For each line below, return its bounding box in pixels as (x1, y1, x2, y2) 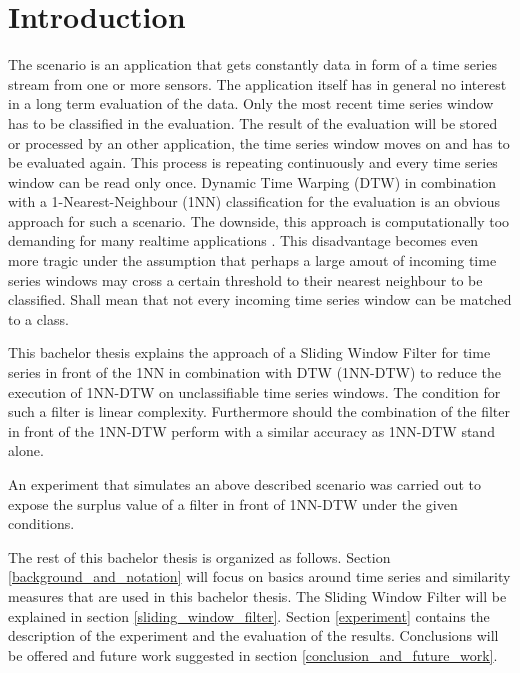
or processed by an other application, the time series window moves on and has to (8, 132, 510, 153)
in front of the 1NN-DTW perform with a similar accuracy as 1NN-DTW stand (8, 420, 495, 441)
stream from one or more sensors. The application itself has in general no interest (8, 73, 507, 94)
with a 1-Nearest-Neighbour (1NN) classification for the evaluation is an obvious (8, 191, 501, 212)
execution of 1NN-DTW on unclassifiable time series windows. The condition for (8, 381, 501, 402)
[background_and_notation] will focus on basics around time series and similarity (8, 566, 511, 587)
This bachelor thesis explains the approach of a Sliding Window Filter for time (8, 342, 491, 363)
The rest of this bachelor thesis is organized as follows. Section (8, 546, 391, 567)
